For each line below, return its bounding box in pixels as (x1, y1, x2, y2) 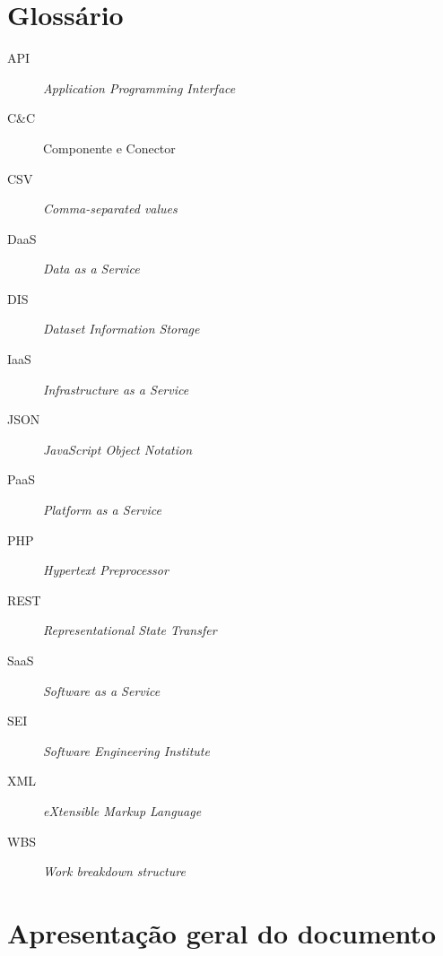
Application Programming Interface (43, 78, 236, 97)
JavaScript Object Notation (43, 439, 193, 458)
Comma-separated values (43, 199, 178, 218)
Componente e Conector (43, 138, 176, 157)
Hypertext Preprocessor (43, 561, 169, 579)
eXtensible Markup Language (43, 801, 202, 820)
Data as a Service (43, 259, 140, 278)
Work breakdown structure (43, 862, 186, 881)
